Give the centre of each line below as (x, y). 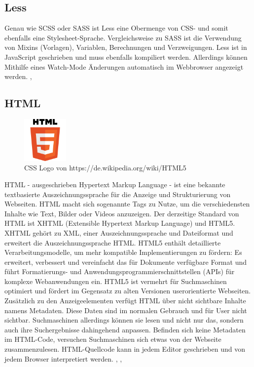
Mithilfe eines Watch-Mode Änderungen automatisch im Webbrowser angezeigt (124, 66)
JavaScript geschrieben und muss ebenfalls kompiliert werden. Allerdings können (126, 57)
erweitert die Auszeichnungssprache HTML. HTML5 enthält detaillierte (113, 242)
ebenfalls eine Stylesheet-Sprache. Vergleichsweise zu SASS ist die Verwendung (123, 37)
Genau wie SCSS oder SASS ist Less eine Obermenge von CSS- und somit (116, 28)
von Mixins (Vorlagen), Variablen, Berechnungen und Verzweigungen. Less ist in (126, 47)
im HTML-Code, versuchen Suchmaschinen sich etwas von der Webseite (113, 339)
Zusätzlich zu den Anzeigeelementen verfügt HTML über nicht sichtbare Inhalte (125, 301)
